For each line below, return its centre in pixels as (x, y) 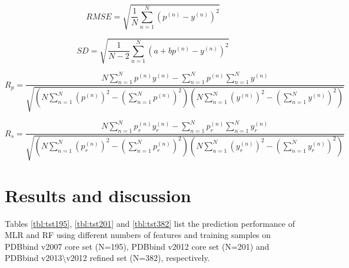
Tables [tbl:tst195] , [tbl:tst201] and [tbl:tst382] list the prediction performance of (150, 223)
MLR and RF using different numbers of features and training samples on (138, 235)
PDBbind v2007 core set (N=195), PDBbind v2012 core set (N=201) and (137, 246)
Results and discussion (98, 195)
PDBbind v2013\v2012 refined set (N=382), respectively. (107, 258)
